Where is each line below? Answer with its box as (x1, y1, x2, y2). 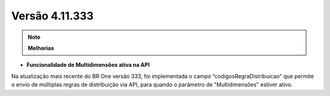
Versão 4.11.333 (11, 9, 94, 22)
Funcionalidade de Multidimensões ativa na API (26, 61, 150, 69)
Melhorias (28, 44, 54, 52)
